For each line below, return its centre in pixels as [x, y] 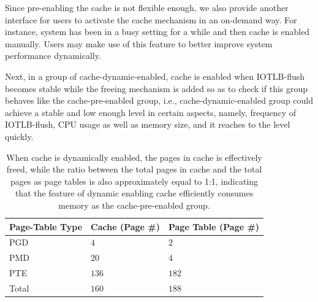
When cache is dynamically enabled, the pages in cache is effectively [134, 157]
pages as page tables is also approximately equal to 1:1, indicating [134, 181]
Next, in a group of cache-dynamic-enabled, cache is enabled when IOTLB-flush [155, 76]
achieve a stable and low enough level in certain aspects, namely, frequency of [151, 112]
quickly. [19, 136]
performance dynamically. [53, 56]
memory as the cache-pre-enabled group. [134, 205]
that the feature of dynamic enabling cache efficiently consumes [134, 193]
